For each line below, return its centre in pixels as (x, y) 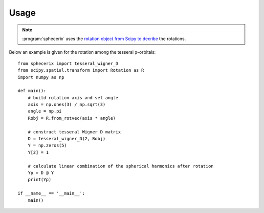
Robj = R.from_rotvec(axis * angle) (72, 118)
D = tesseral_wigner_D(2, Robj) (66, 139)
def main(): (32, 91)
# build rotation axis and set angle (73, 97)
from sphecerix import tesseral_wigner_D (68, 63)
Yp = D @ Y (41, 173)
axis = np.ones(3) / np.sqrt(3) (66, 105)
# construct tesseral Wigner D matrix (74, 132)
